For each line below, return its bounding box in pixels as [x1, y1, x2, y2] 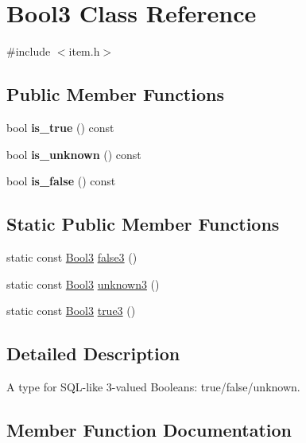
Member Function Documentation [6, 417, 292, 441]
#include [6, 43, 51, 60]
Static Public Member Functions [6, 212, 280, 236]
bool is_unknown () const [6, 146, 141, 162]
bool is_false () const [6, 173, 116, 189]
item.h [68, 43, 100, 60]
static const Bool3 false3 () [6, 248, 138, 265]
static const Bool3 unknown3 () [6, 275, 160, 292]
